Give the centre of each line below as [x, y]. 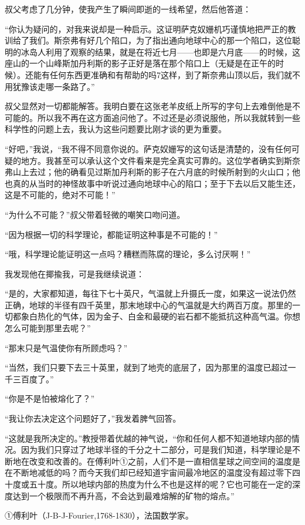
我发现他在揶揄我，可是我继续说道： [74, 273]
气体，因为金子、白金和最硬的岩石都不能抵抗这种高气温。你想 [181, 316]
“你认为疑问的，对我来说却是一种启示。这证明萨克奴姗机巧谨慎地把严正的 [146, 28]
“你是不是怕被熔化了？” [50, 398]
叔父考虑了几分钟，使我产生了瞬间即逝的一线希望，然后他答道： [128, 9]
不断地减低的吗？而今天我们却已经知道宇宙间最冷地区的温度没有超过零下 [152, 472]
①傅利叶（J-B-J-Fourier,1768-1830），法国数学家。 [99, 515]
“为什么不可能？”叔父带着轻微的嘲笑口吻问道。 [95, 214]
